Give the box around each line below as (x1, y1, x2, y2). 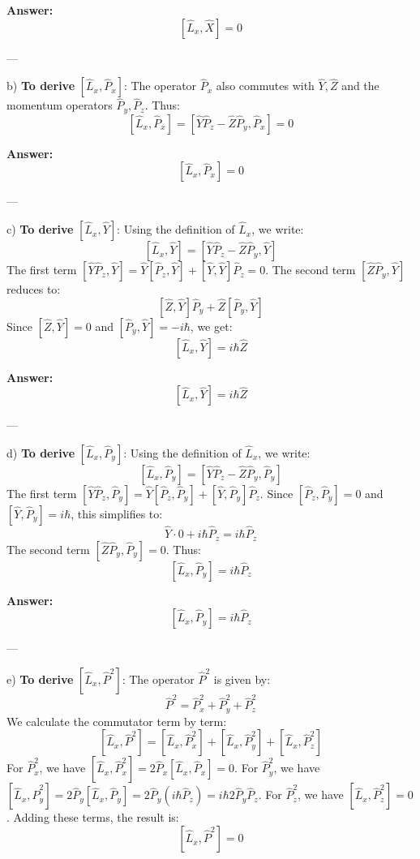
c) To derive (6, 221, 74, 238)
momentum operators (6, 97, 113, 114)
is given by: (213, 670, 271, 687)
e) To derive (6, 670, 74, 687)
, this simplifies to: (71, 505, 163, 522)
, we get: (190, 317, 233, 334)
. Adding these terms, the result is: (6, 809, 179, 826)
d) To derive (6, 444, 75, 461)
